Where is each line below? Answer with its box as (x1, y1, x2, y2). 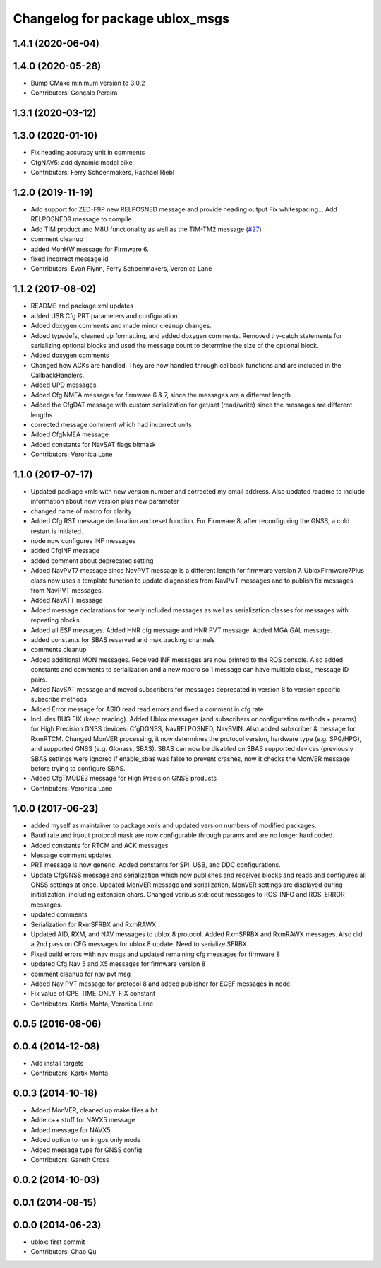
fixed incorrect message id (30, 255, 109, 263)
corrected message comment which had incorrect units (30, 421, 192, 429)
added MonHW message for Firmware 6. (30, 245, 150, 253)
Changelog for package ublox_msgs (13, 11, 229, 26)
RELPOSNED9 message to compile (30, 215, 132, 223)
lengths (30, 410, 53, 419)
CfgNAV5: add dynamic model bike (30, 158, 133, 166)
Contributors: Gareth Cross (30, 1155, 109, 1163)
